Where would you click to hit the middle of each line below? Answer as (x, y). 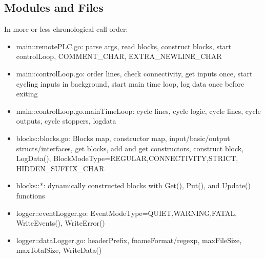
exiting (27, 94)
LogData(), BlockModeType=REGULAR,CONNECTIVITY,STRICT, (127, 158)
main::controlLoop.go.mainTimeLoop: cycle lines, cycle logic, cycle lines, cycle (138, 111)
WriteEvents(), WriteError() (60, 223)
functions (30, 195)
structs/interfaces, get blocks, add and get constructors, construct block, (130, 148)
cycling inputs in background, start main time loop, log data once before (130, 83)
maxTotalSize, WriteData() (59, 250)
